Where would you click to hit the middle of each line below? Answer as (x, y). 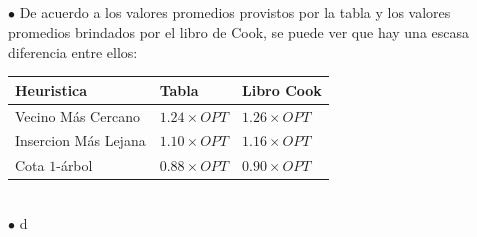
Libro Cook (282, 89)
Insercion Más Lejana (80, 140)
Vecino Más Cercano (77, 115)
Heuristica (51, 89)
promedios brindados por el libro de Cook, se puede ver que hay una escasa (239, 31)
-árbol (74, 165)
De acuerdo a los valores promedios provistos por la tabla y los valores (235, 12)
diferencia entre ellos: (73, 51)
